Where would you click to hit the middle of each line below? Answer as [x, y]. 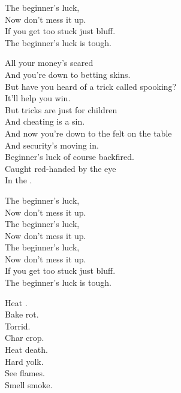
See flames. [25, 373]
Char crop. [25, 338]
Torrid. [18, 326]
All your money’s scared [49, 63]
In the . [19, 180]
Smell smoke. [29, 384]
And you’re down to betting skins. [68, 74]
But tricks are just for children [61, 109]
